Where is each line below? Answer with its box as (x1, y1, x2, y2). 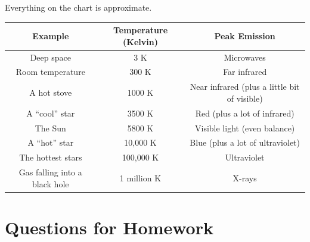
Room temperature (15, 65, 85, 78)
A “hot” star (27, 136, 74, 149)
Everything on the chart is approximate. (5, 1, 152, 13)
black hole (32, 177, 69, 190)
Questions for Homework (5, 215, 213, 239)
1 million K (119, 171, 162, 184)
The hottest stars (19, 151, 82, 164)
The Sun (35, 121, 66, 134)
